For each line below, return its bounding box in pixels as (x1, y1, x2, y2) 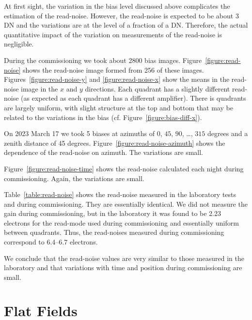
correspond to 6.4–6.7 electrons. (4, 237, 98, 247)
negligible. (4, 39, 34, 49)
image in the (21, 83, 58, 93)
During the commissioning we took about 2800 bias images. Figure (4, 55, 202, 65)
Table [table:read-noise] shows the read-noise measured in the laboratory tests (4, 189, 236, 199)
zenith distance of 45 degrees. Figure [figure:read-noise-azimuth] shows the (4, 137, 225, 148)
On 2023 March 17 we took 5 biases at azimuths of (4, 128, 155, 138)
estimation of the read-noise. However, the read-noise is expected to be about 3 (4, 10, 239, 20)
